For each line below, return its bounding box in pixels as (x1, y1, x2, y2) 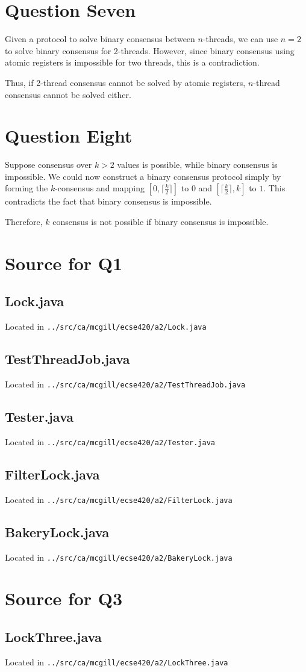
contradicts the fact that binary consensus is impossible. (5, 195, 212, 208)
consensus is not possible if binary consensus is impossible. (52, 215, 269, 227)
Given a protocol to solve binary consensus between (5, 32, 195, 45)
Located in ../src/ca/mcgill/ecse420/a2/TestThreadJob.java (5, 378, 246, 390)
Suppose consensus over (5, 158, 92, 171)
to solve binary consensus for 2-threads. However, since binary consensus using (5, 44, 295, 57)
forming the (5, 182, 48, 194)
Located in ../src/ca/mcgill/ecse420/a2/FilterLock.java (5, 493, 233, 505)
